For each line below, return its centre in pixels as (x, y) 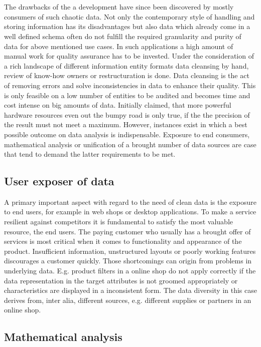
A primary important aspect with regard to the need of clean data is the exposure (130, 202)
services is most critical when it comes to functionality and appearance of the (123, 241)
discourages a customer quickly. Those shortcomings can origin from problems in (128, 261)
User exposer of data (59, 181)
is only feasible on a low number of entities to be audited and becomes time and (127, 95)
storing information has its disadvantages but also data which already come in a (127, 26)
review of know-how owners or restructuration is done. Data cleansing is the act (127, 75)
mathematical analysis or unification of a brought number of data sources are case (130, 144)
